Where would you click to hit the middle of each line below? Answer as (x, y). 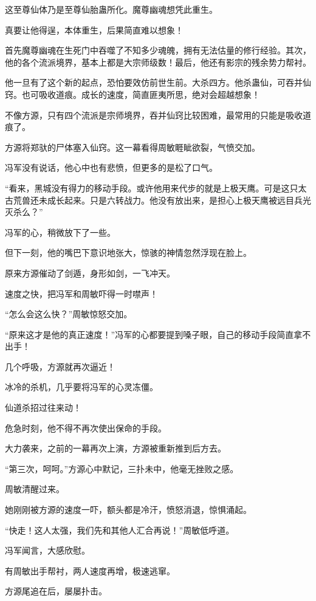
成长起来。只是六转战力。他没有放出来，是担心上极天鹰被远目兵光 (179, 200)
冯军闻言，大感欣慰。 (47, 550)
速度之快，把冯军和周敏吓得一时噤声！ (81, 293)
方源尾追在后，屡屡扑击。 (56, 591)
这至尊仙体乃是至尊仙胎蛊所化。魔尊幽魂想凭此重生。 (111, 9)
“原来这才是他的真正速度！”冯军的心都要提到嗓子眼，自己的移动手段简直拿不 (158, 334)
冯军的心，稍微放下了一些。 (60, 232)
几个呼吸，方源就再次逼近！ (60, 366)
